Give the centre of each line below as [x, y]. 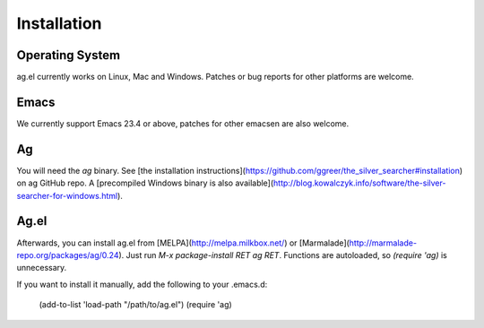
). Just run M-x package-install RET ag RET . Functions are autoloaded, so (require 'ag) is [282, 255]
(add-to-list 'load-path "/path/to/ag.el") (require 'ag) [135, 305]
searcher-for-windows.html [67, 195]
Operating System [69, 55]
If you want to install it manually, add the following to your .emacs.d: [142, 284]
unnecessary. [42, 268]
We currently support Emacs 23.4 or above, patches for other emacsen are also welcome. [183, 123]
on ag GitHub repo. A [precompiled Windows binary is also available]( [145, 183]
